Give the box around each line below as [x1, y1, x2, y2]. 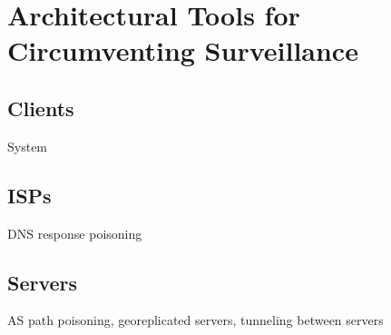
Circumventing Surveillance [7, 32, 358, 69]
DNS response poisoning [7, 223, 142, 242]
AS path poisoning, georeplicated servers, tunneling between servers [7, 310, 384, 330]
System [7, 136, 48, 155]
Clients [7, 94, 74, 122]
